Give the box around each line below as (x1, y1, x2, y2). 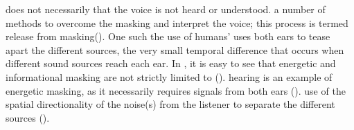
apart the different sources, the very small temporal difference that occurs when (6, 42, 344, 57)
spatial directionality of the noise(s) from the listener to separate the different (6, 97, 335, 111)
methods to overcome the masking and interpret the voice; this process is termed (6, 15, 348, 30)
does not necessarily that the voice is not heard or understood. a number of (6, 2, 326, 16)
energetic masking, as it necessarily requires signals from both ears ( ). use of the (6, 83, 346, 98)
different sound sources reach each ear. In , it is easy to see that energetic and (6, 56, 336, 71)
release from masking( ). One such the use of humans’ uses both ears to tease (6, 29, 330, 44)
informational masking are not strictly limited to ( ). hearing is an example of (6, 69, 333, 84)
